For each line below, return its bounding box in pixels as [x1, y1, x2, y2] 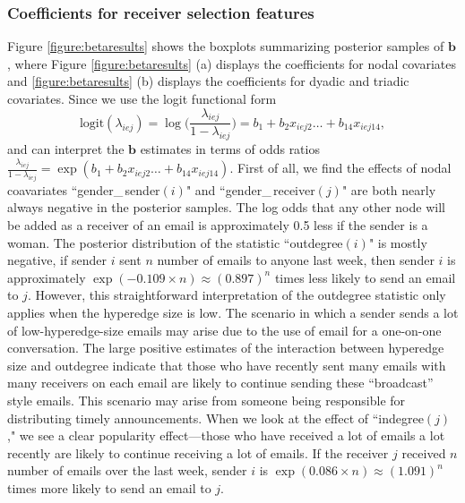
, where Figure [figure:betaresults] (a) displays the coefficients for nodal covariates [7, 54, 457, 72]
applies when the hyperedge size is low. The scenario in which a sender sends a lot [7, 303, 459, 322]
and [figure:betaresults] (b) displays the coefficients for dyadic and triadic [7, 72, 409, 90]
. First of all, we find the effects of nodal [229, 158, 452, 177]
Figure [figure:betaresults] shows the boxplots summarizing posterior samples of [7, 37, 444, 55]
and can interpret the [7, 140, 125, 158]
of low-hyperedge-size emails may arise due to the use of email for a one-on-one [7, 320, 442, 339]
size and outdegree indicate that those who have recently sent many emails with [7, 355, 446, 374]
